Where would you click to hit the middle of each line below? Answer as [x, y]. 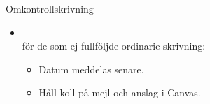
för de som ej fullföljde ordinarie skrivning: [114, 46]
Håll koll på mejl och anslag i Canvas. [120, 92]
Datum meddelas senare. [91, 69]
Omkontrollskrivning [50, 8]
